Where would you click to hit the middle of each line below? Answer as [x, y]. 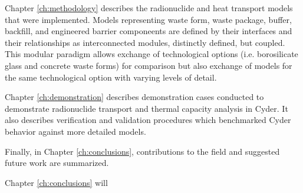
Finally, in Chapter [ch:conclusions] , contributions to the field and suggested [142, 151]
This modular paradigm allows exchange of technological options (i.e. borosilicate [151, 54]
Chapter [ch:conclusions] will [56, 182]
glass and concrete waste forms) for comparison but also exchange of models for [149, 65]
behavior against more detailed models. [75, 131]
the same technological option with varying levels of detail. [111, 77]
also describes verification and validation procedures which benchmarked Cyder [148, 120]
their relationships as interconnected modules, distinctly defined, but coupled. [145, 42]
